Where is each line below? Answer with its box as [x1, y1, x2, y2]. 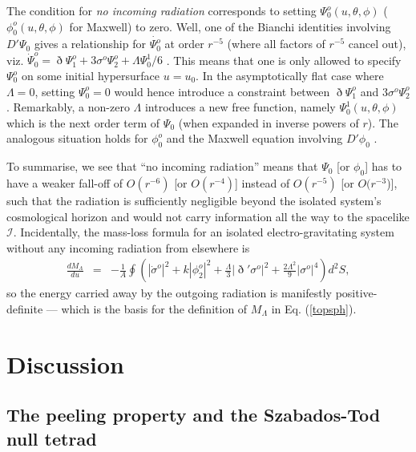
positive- [335, 285, 378, 301]
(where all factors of [227, 35, 325, 52]
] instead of [235, 174, 290, 191]
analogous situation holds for [6, 130, 148, 147]
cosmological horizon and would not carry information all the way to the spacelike [6, 208, 410, 224]
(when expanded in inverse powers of [178, 114, 359, 131]
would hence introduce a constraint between [114, 83, 330, 99]
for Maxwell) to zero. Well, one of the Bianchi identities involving [69, 18, 391, 34]
